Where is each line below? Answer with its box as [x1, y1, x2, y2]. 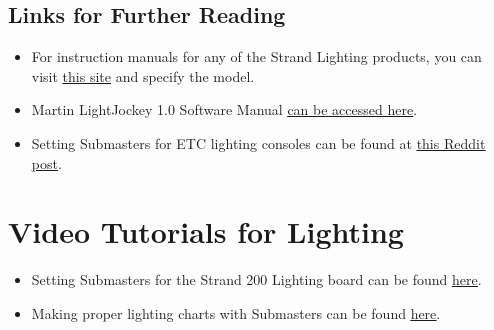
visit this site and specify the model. [31, 65, 255, 86]
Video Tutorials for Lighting [8, 211, 404, 252]
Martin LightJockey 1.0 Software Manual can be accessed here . [31, 99, 418, 120]
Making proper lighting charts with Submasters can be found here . [31, 302, 441, 323]
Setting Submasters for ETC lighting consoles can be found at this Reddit [31, 132, 486, 153]
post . [31, 152, 62, 173]
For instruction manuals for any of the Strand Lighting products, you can [31, 46, 482, 67]
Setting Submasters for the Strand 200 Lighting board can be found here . [31, 269, 482, 290]
